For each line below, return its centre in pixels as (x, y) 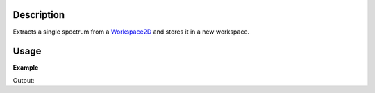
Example (26, 68)
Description (39, 15)
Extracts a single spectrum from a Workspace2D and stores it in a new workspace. (131, 32)
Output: (24, 80)
